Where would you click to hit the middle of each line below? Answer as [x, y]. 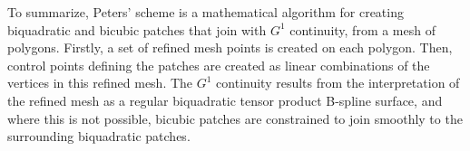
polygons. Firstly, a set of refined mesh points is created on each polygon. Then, [230, 47]
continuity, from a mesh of [362, 29]
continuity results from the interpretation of [338, 83]
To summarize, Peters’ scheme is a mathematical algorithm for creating [206, 12]
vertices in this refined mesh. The [100, 83]
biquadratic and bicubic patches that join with [137, 29]
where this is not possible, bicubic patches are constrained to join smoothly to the [235, 118]
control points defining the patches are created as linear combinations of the [219, 65]
